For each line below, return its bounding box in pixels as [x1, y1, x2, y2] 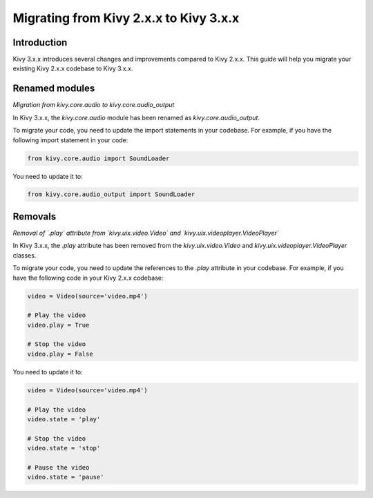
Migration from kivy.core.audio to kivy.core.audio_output [12, 101, 175, 109]
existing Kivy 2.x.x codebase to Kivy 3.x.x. [12, 64, 133, 73]
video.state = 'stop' [27, 444, 101, 452]
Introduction [12, 37, 68, 48]
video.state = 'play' [27, 415, 101, 423]
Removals [12, 211, 57, 222]
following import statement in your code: [12, 135, 128, 144]
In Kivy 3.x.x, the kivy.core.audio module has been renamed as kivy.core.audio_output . [12, 113, 260, 122]
